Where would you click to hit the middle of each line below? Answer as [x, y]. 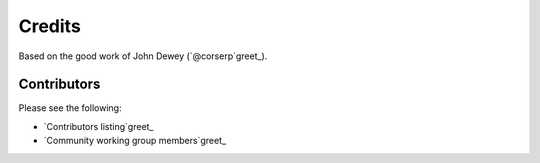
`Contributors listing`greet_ [98, 126]
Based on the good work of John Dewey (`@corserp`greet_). [143, 56]
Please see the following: [70, 108]
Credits [50, 26]
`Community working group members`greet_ [135, 141]
